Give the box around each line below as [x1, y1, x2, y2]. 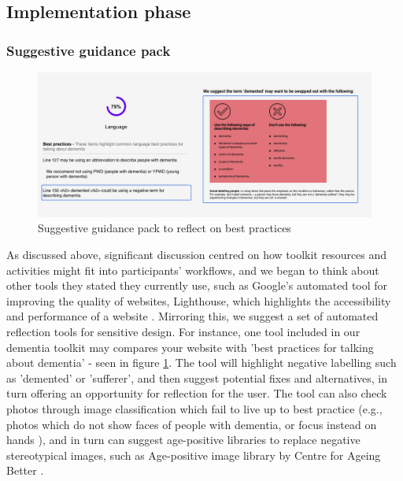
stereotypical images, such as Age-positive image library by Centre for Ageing [6, 446, 381, 463]
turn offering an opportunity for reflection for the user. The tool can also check [6, 385, 387, 401]
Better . [6, 462, 44, 479]
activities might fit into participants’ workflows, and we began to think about [6, 261, 379, 278]
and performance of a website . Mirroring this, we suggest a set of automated [6, 308, 379, 324]
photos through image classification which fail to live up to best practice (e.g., [6, 400, 383, 416]
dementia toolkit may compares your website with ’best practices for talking [6, 339, 374, 355]
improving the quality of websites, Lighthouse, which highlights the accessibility [6, 292, 391, 309]
